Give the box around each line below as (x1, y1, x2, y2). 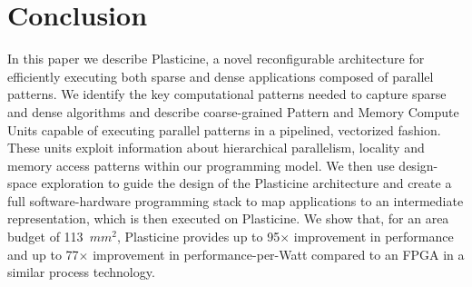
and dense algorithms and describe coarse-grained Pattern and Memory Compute (7, 102, 459, 121)
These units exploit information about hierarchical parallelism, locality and (7, 138, 425, 157)
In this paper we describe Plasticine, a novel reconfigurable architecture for (7, 49, 425, 68)
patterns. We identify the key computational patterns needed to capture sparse (7, 84, 447, 104)
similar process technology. (7, 262, 155, 282)
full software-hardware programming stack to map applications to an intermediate (7, 191, 464, 210)
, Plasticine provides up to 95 (116, 227, 280, 246)
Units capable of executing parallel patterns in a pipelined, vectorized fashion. (7, 120, 441, 139)
